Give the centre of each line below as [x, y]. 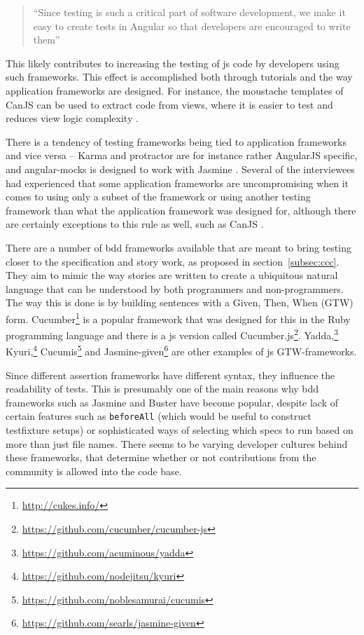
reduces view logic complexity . [72, 118]
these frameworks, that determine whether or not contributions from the [161, 457]
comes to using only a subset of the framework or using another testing [158, 197]
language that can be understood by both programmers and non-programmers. [175, 288]
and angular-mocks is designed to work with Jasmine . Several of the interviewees [180, 169]
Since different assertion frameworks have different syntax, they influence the [170, 375]
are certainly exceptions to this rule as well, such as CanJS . [135, 224]
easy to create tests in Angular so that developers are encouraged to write [192, 26]
